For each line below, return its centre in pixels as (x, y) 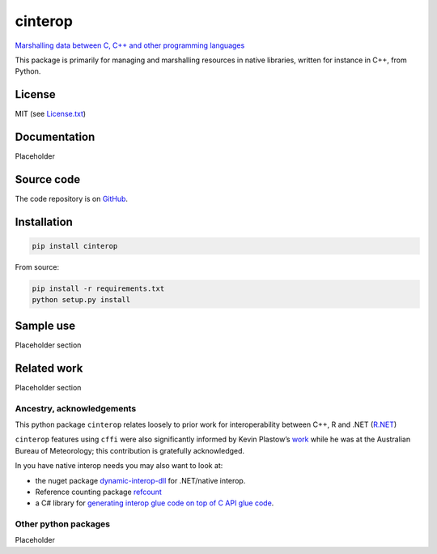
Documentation (55, 137)
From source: (37, 267)
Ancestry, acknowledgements (76, 408)
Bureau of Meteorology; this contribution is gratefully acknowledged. (130, 450)
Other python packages (63, 524)
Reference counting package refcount (98, 492)
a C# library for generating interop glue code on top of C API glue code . (155, 503)
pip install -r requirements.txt (98, 289)
